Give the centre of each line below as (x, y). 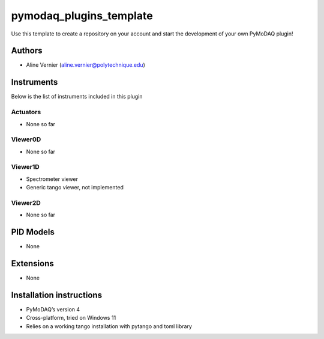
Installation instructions (56, 295)
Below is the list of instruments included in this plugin (77, 97)
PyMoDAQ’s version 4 (53, 310)
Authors (27, 51)
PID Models (33, 232)
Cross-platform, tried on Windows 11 (71, 318)
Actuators (26, 112)
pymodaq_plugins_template (82, 16)
